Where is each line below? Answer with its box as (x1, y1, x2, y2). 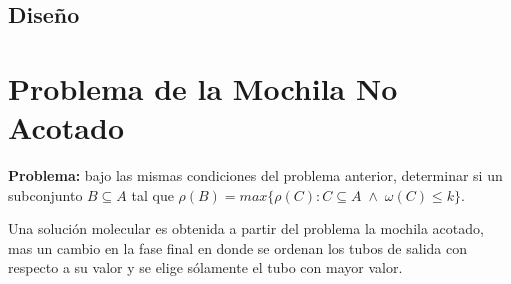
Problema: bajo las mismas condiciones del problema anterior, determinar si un (8, 165, 503, 186)
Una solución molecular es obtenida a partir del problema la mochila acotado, (8, 218, 484, 239)
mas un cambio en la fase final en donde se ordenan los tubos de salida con (8, 237, 467, 258)
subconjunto (8, 184, 83, 205)
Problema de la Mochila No (8, 67, 398, 108)
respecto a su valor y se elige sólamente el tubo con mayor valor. (8, 257, 403, 278)
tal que (131, 184, 174, 205)
